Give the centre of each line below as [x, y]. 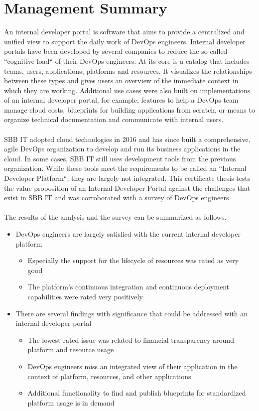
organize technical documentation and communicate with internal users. [114, 119]
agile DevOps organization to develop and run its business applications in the [122, 149]
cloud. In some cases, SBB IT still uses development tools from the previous [120, 158]
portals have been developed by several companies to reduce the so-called [116, 51]
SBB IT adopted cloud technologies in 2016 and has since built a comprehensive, [127, 139]
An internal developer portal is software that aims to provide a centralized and [124, 32]
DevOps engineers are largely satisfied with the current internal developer [128, 234]
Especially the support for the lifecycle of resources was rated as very [133, 260]
